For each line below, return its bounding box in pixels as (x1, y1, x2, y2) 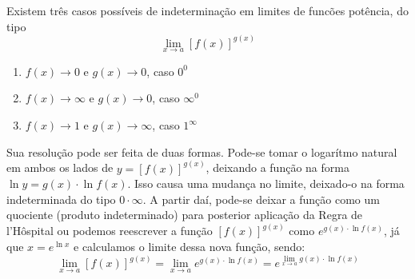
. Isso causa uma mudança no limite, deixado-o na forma (127, 175, 405, 192)
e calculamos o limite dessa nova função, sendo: (74, 238, 305, 255)
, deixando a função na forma (206, 159, 349, 176)
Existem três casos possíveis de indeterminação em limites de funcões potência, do (6, 2, 409, 18)
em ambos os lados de (6, 159, 114, 176)
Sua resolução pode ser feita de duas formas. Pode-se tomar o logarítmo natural (6, 143, 397, 160)
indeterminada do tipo (6, 190, 116, 207)
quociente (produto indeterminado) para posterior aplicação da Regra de (6, 206, 363, 223)
